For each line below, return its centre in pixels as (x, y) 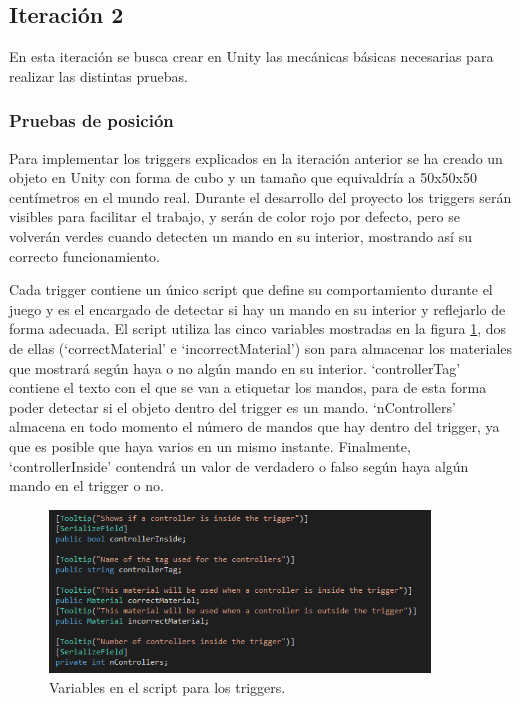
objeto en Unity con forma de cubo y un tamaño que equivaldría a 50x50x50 (243, 177)
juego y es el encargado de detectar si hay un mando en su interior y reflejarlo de (257, 308)
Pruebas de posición (91, 120)
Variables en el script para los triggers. (167, 687)
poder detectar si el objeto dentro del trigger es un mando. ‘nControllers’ (232, 406)
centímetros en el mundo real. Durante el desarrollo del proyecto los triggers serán (260, 196)
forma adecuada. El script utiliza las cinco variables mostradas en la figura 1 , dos (258, 328)
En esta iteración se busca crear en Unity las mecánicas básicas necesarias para (251, 56)
